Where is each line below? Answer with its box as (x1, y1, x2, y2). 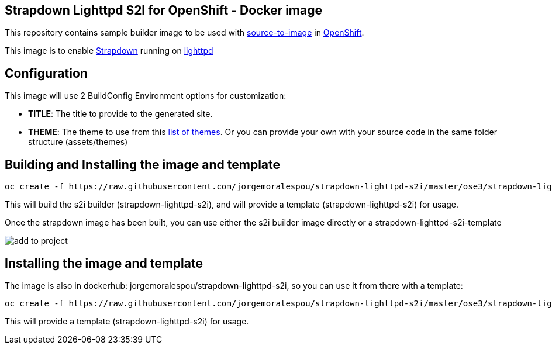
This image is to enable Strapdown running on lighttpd (5, 46, 213, 56)
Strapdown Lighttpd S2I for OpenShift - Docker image (5, 3, 323, 18)
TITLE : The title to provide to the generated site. (28, 109, 213, 119)
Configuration (5, 65, 88, 81)
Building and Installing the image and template (5, 157, 281, 172)
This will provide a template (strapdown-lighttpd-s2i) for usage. (5, 316, 249, 326)
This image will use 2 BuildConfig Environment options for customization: (5, 91, 287, 101)
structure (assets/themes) (28, 137, 128, 147)
